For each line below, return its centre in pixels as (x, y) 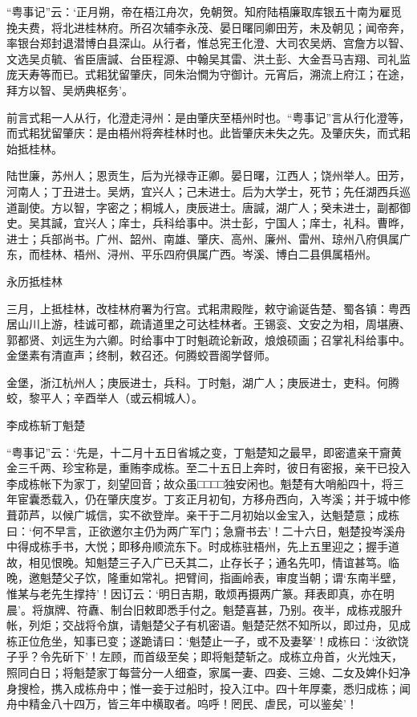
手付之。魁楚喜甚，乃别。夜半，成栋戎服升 (290, 609)
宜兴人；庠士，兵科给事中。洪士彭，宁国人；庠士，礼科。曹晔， (242, 223)
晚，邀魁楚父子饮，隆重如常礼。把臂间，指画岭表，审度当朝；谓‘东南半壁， (204, 578)
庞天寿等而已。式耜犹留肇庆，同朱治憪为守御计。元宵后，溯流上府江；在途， (208, 74)
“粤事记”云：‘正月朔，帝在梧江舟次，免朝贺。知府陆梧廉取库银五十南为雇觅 (204, 11)
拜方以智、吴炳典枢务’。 (70, 90)
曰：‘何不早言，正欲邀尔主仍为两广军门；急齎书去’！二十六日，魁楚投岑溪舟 (206, 530)
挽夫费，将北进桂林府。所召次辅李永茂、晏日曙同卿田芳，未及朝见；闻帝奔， (208, 27)
